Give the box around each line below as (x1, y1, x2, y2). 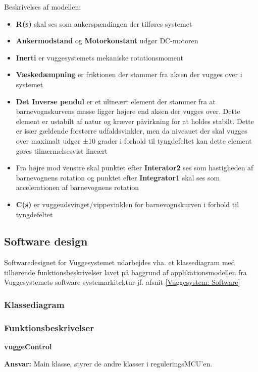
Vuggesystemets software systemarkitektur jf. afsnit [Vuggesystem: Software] (4, 277, 240, 287)
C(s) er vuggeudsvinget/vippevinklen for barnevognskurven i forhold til (16, 199, 239, 209)
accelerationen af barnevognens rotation (16, 182, 139, 193)
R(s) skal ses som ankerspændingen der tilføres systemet (16, 18, 192, 29)
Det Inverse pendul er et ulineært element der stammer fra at (16, 96, 216, 106)
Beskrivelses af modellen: (4, 2, 81, 12)
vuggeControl (4, 341, 52, 352)
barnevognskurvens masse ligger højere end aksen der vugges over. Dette (16, 106, 240, 116)
